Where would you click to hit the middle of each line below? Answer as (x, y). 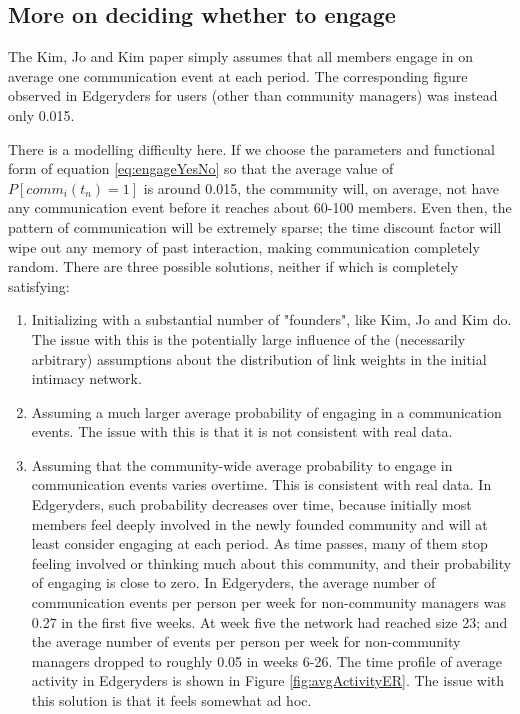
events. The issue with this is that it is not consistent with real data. (242, 431)
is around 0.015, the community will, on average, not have (321, 187)
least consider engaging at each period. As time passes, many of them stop (259, 543)
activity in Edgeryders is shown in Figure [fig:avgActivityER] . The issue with (268, 680)
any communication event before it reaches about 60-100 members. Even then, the (260, 207)
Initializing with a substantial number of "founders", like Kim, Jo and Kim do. (271, 319)
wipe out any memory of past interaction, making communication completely (244, 246)
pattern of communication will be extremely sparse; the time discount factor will (255, 226)
